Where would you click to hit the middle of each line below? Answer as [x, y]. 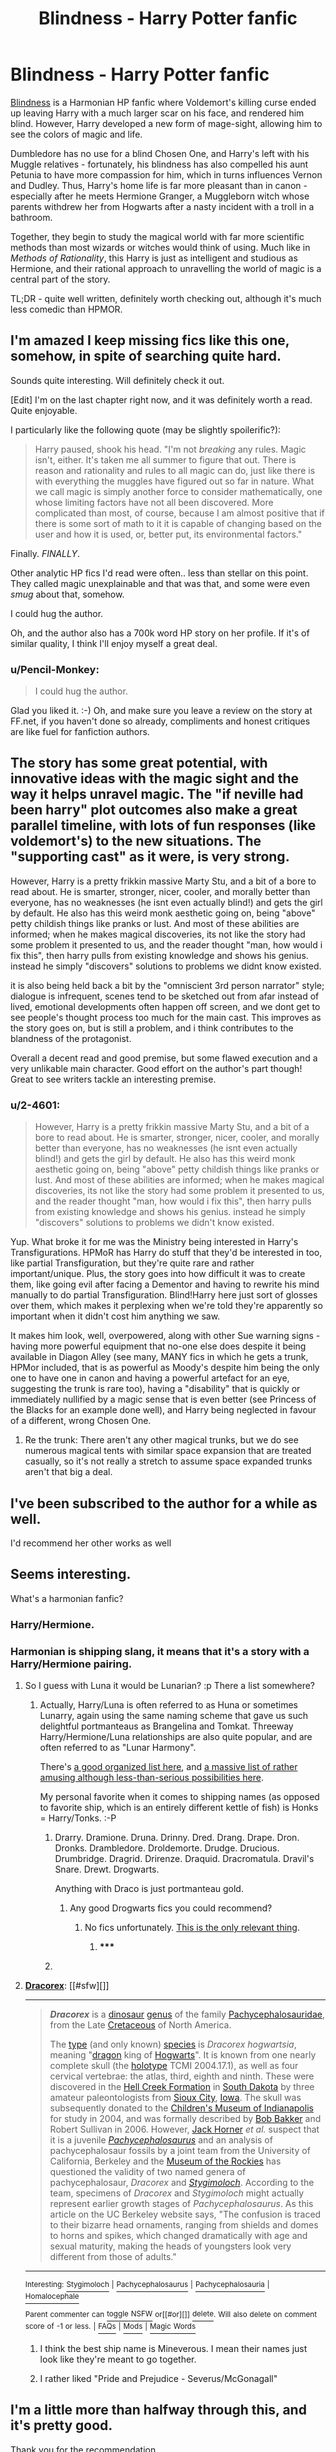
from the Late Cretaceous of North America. [140, 2025]
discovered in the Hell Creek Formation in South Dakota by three [182, 2086]
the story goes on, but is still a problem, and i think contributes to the [152, 1028]
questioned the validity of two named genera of [148, 2171]
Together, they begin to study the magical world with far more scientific [157, 236]
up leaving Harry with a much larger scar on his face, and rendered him [157, 113]
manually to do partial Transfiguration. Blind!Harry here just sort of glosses [164, 1295]
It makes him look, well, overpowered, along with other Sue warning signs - [165, 1336]
